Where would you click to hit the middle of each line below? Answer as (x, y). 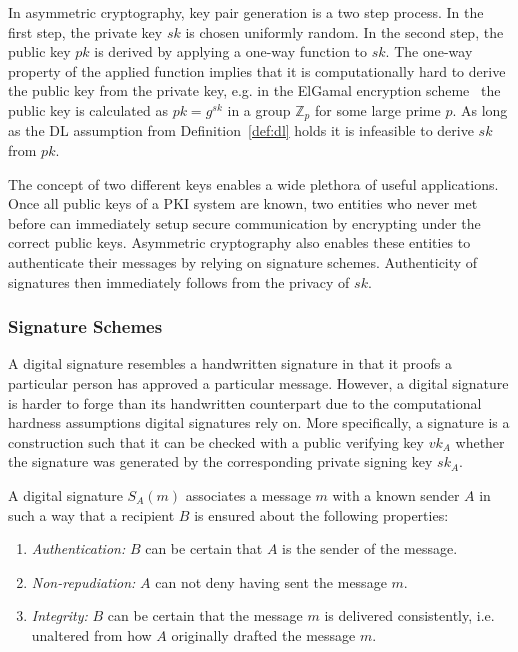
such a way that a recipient (91, 514)
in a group (259, 109)
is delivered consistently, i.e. (409, 615)
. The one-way (429, 51)
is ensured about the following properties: (321, 514)
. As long (480, 109)
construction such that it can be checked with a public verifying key (216, 441)
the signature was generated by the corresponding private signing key (220, 461)
